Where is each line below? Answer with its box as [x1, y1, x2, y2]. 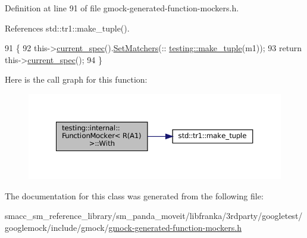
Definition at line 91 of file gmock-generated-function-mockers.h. [5, 2, 239, 14]
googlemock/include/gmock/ [5, 221, 109, 233]
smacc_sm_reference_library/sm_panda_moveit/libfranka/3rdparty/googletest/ [5, 209, 303, 222]
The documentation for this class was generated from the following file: [5, 189, 264, 202]
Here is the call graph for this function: [5, 73, 148, 86]
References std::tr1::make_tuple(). [5, 21, 130, 34]
